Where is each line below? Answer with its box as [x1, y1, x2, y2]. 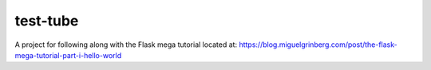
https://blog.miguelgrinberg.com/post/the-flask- [239, 40, 398, 49]
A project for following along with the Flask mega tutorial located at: [14, 40, 238, 49]
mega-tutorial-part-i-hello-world [14, 50, 122, 60]
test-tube [14, 12, 79, 29]
